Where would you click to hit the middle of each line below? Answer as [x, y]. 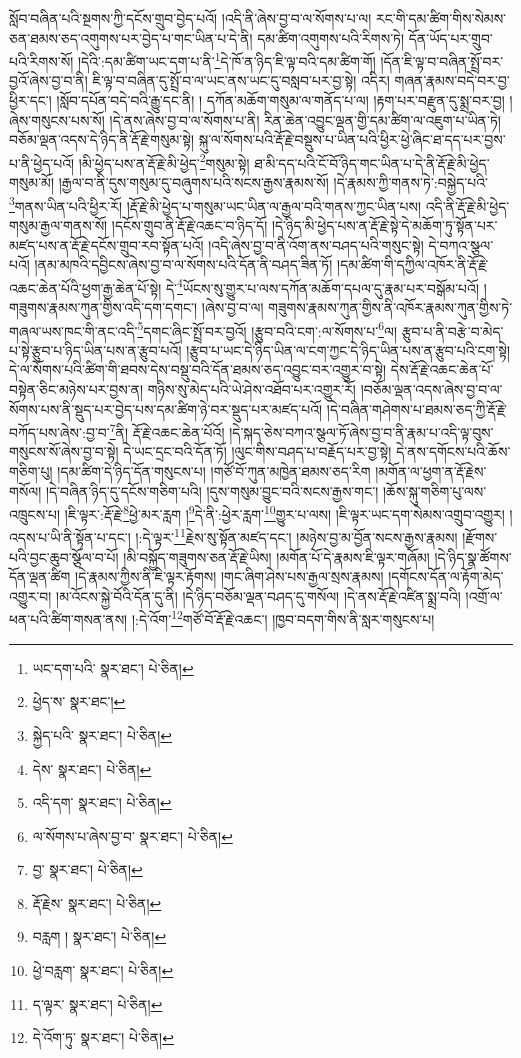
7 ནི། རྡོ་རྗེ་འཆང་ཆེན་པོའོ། [167, 430]
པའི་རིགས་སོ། [41, 60]
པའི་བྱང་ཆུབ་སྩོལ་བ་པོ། [64, 556]
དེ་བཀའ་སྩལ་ [461, 244]
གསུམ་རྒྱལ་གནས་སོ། [58, 224]
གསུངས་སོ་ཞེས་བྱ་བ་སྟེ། [64, 451]
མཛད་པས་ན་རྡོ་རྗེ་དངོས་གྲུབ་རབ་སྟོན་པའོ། [106, 244]
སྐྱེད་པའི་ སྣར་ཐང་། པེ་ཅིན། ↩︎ [102, 734]
